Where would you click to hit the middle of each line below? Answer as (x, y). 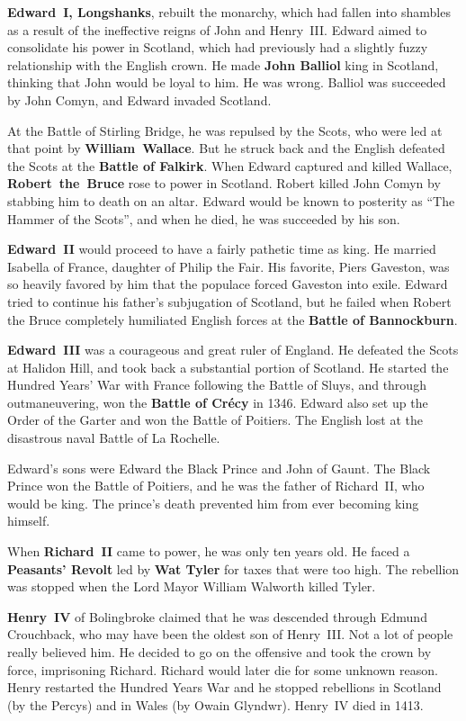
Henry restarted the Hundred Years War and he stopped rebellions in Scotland (224, 687)
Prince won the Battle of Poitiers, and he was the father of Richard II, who (216, 486)
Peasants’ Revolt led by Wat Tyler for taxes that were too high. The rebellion (233, 568)
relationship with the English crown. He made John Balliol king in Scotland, (223, 64)
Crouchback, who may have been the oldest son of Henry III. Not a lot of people (230, 634)
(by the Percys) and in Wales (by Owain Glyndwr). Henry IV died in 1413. (215, 704)
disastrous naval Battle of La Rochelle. (114, 438)
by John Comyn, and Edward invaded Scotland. (139, 99)
